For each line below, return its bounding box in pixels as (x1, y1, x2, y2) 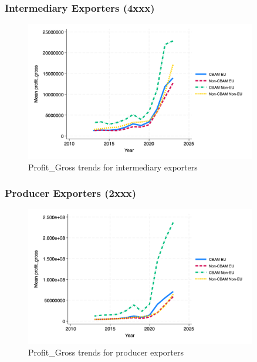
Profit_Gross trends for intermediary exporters (28, 160, 198, 173)
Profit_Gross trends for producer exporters (28, 346, 184, 358)
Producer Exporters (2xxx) (5, 186, 137, 200)
